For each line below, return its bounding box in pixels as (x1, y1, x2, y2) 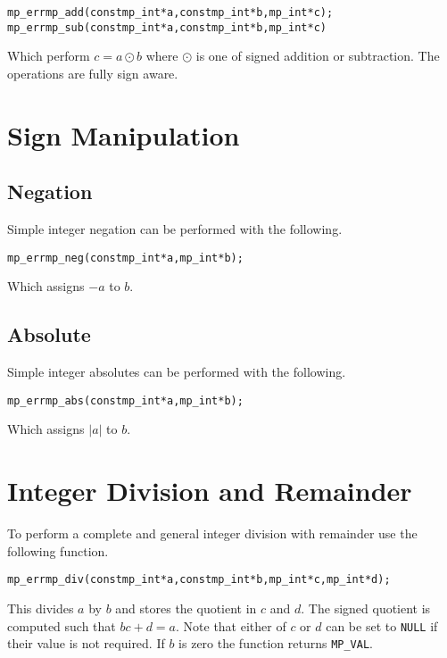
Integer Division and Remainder (7, 472, 412, 509)
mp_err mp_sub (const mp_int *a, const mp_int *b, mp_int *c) (7, 21, 327, 34)
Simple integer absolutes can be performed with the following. (7, 362, 346, 381)
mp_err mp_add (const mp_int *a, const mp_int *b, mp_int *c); (7, 6, 334, 19)
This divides (7, 598, 74, 617)
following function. (7, 541, 109, 560)
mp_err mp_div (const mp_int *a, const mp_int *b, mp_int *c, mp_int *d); (7, 573, 391, 587)
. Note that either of (176, 616, 286, 635)
